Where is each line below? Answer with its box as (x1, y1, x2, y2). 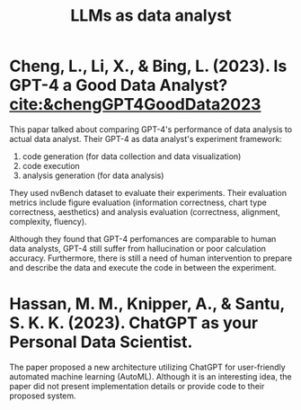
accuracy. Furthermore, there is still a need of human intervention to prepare (9, 253, 293, 263)
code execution (22, 160, 81, 171)
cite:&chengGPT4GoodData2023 (9, 94, 261, 115)
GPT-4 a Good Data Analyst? (9, 76, 228, 95)
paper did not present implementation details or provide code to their (9, 380, 265, 391)
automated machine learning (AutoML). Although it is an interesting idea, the (9, 370, 292, 382)
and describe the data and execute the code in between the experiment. (9, 262, 277, 272)
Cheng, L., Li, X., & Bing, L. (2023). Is (9, 56, 288, 76)
